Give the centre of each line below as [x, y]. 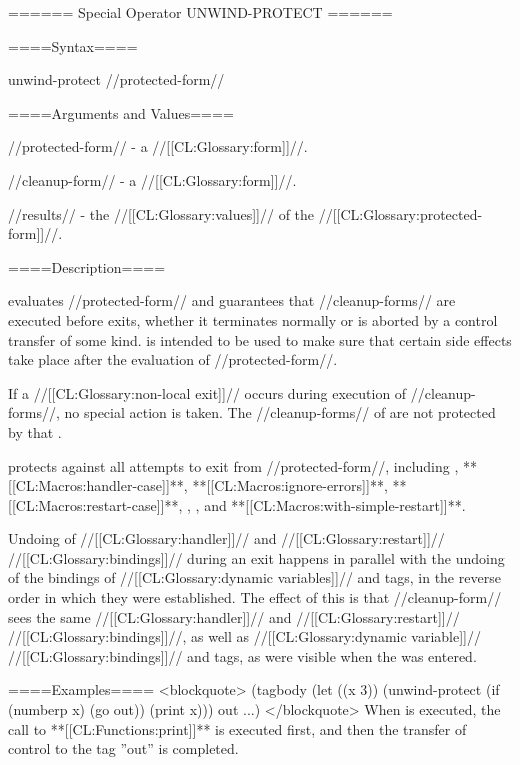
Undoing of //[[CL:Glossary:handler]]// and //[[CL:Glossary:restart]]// [226, 538]
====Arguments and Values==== [121, 112]
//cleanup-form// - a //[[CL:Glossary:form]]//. [152, 179]
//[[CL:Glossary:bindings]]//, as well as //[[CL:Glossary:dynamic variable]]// [245, 636]
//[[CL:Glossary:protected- [400, 213]
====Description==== [87, 266]
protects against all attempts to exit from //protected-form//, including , [233, 465]
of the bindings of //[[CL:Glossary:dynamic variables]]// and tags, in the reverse [254, 577]
